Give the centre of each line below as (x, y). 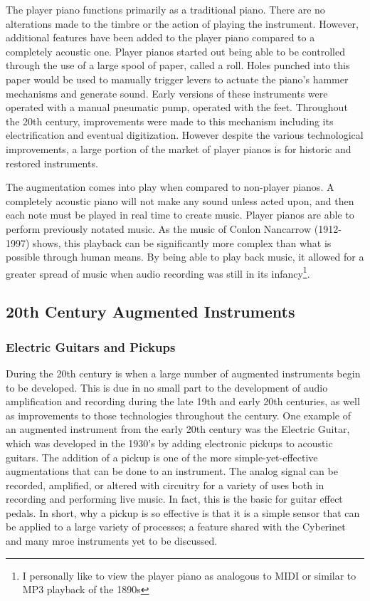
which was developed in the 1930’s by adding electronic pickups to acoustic (169, 443)
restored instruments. (52, 163)
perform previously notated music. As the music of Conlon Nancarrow (159, 228)
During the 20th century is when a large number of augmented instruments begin (183, 373)
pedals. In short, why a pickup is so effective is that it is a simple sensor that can (183, 512)
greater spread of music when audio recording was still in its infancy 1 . (158, 272)
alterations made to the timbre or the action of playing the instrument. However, (182, 23)
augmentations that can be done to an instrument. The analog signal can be (172, 471)
